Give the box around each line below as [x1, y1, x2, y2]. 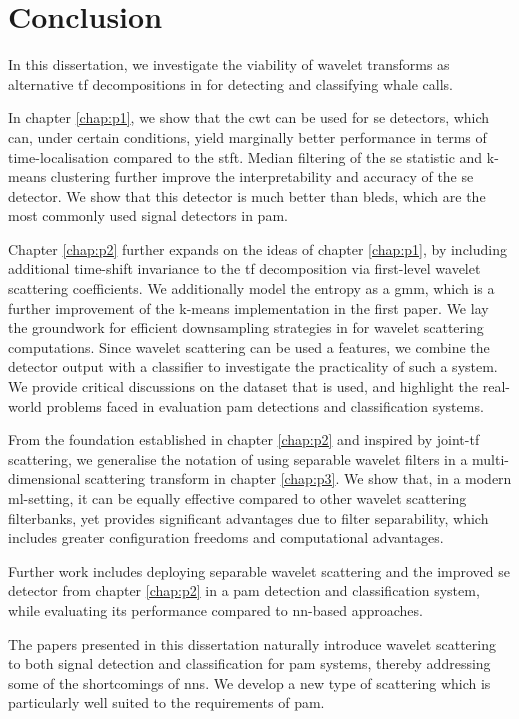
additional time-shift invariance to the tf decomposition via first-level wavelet [8, 258, 481, 279]
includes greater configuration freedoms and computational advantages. [8, 527, 444, 548]
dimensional [8, 468, 81, 489]
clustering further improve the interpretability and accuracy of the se [50, 166, 474, 187]
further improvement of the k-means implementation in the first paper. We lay [8, 297, 489, 318]
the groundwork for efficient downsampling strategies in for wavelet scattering [8, 317, 484, 338]
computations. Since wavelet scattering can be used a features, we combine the [8, 336, 490, 357]
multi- [472, 448, 510, 469]
